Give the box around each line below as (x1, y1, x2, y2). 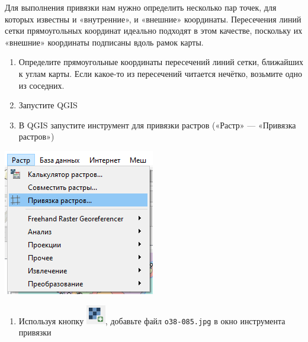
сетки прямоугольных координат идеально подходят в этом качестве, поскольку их (5, 24, 303, 37)
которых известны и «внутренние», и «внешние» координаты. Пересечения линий (5, 12, 301, 25)
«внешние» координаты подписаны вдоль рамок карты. (5, 36, 204, 48)
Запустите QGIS (18, 99, 78, 111)
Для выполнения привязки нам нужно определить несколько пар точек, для (5, 1, 277, 13)
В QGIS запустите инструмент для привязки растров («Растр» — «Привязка (18, 118, 296, 131)
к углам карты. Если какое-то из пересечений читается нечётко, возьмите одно (18, 67, 302, 79)
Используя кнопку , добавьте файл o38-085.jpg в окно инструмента (18, 314, 285, 327)
